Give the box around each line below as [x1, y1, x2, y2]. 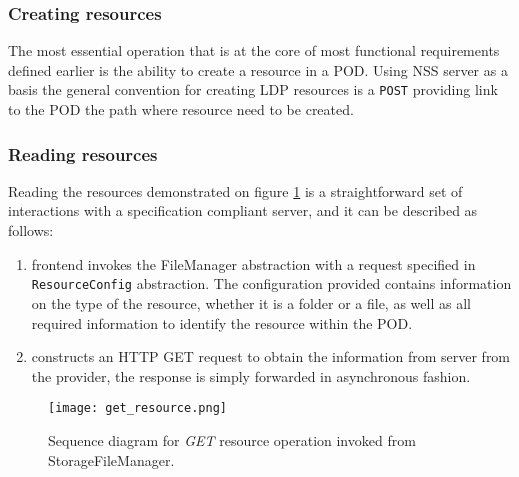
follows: [8, 220, 54, 241]
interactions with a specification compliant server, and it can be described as [8, 200, 478, 221]
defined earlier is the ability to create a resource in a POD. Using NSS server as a [8, 59, 508, 80]
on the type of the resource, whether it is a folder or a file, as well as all [31, 292, 471, 313]
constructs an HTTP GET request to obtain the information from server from [31, 346, 511, 367]
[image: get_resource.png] [48, 401, 227, 416]
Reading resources [8, 141, 158, 166]
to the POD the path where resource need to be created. [8, 99, 354, 120]
